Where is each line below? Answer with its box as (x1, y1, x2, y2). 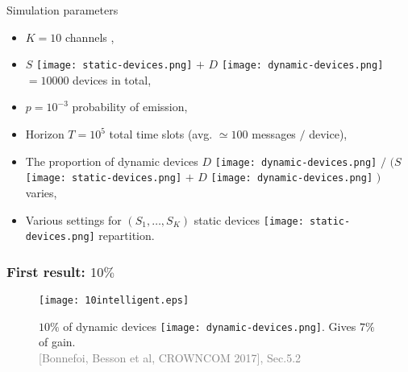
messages (252, 126, 296, 143)
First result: (6, 261, 85, 281)
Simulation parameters (6, 2, 119, 18)
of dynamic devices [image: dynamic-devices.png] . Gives (63, 317, 356, 334)
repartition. (98, 227, 155, 244)
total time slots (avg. (109, 126, 213, 143)
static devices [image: (194, 211, 304, 228)
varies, (25, 184, 57, 200)
